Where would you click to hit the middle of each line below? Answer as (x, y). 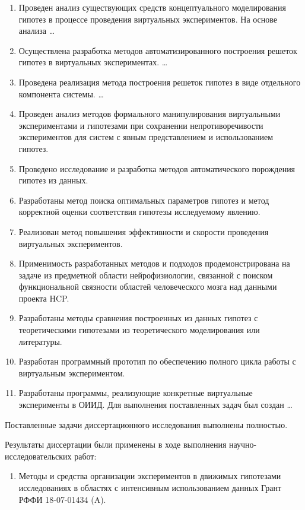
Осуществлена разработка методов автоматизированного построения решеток (158, 50)
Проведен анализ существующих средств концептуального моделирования (152, 7)
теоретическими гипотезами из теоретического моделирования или (139, 330)
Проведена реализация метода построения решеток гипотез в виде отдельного (160, 82)
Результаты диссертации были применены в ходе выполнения (116, 444)
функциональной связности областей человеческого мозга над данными (148, 286)
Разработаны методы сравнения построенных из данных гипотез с (138, 318)
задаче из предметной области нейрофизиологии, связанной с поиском (146, 275)
